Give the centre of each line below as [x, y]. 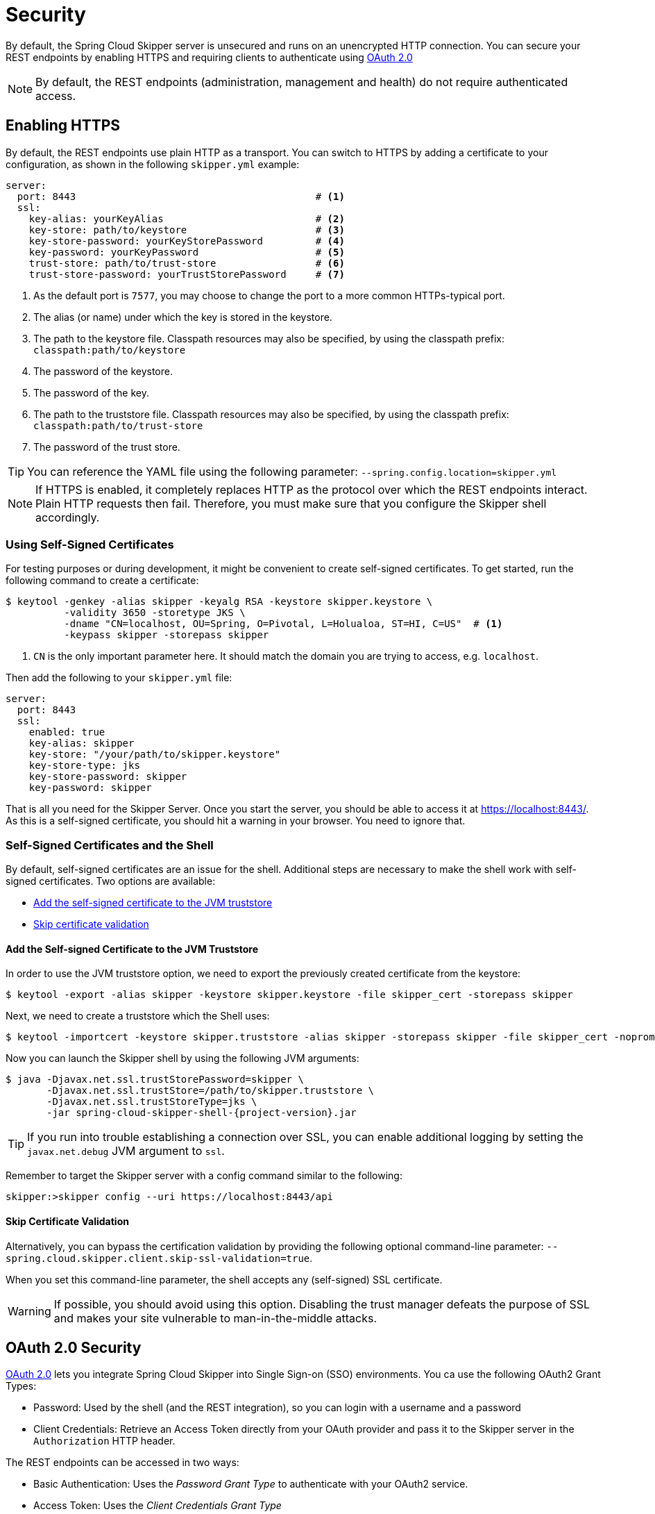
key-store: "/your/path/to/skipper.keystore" [155, 755]
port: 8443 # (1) [181, 196]
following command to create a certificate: [102, 581]
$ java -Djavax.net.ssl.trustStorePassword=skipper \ [155, 1080]
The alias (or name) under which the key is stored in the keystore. [183, 317]
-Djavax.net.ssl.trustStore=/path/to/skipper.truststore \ [211, 1091]
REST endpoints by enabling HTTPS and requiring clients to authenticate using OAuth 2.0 [209, 57]
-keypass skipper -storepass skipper [167, 635]
